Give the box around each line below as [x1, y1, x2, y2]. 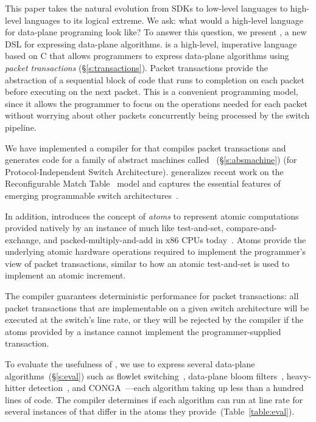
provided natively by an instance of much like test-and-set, [5, 221, 223, 234]
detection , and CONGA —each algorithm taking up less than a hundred [28, 381, 304, 394]
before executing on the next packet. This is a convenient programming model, [5, 85, 298, 98]
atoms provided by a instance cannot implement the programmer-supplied [5, 325, 281, 337]
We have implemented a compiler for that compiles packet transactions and [5, 141, 286, 154]
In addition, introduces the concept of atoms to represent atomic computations [5, 209, 299, 222]
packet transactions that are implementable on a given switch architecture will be [5, 301, 309, 314]
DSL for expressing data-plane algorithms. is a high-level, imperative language [5, 37, 297, 50]
